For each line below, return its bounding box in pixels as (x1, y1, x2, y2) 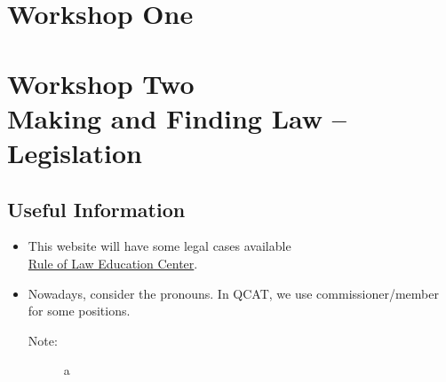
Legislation (7, 134, 142, 170)
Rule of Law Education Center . (28, 253, 198, 272)
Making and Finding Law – (7, 99, 346, 136)
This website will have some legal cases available (28, 237, 291, 255)
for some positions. (28, 301, 131, 320)
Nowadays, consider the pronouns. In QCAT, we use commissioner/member (28, 284, 439, 302)
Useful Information (7, 195, 186, 222)
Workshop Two (7, 65, 195, 101)
